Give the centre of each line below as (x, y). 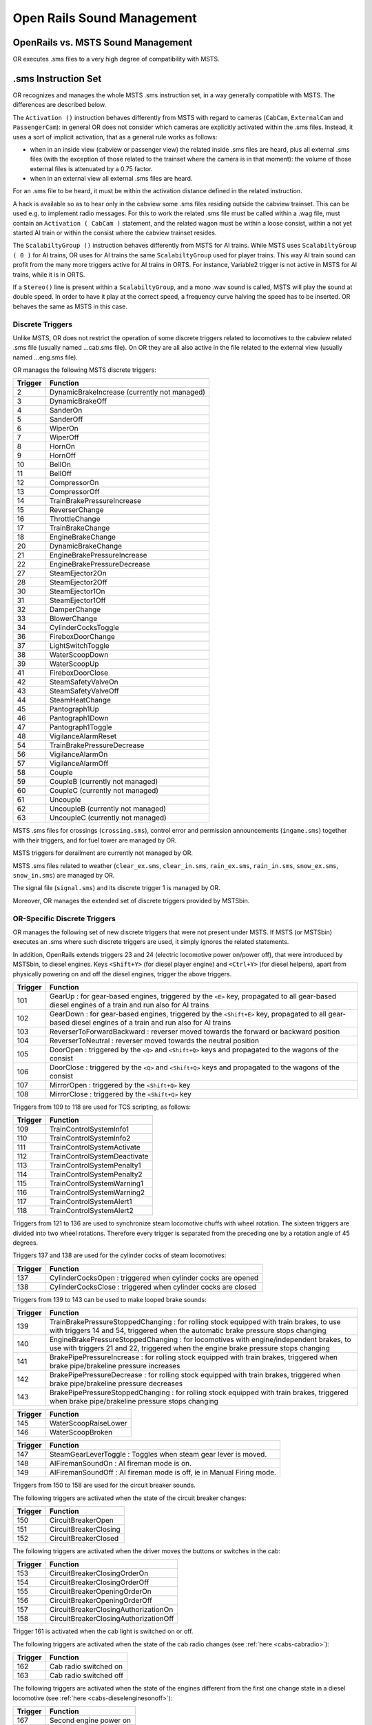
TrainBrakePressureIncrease (95, 501)
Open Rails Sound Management (105, 18)
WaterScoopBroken (81, 1432)
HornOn (62, 446)
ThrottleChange (75, 519)
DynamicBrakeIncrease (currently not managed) (127, 392)
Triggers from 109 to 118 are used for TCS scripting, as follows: (102, 1107)
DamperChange (75, 609)
